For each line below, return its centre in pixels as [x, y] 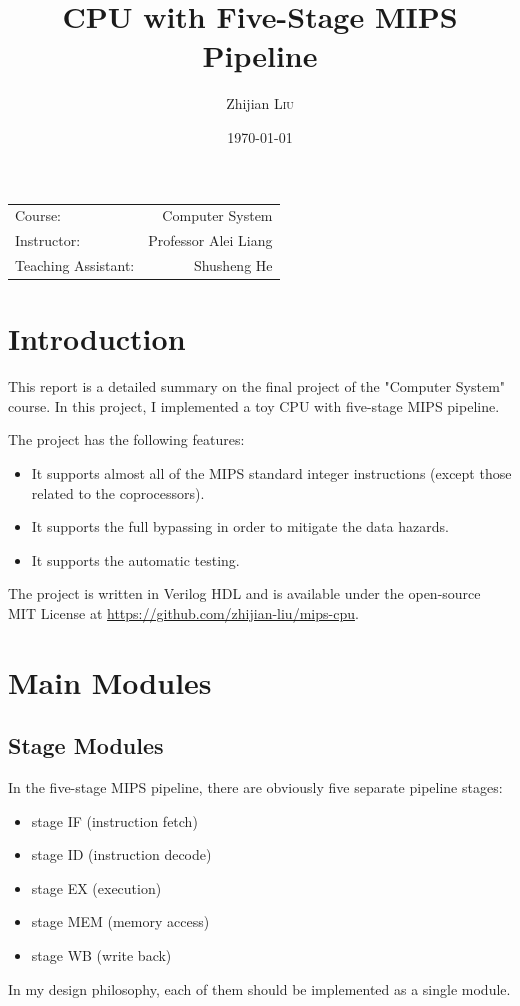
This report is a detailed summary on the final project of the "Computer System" [257, 386]
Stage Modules [86, 745]
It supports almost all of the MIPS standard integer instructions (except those [271, 472]
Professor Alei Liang [210, 240]
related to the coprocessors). [118, 492]
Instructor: [48, 240]
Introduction [97, 338]
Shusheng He [233, 264]
